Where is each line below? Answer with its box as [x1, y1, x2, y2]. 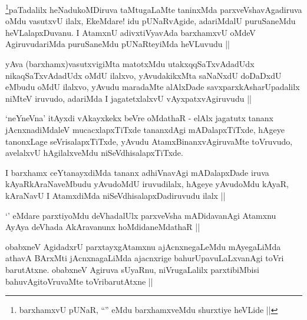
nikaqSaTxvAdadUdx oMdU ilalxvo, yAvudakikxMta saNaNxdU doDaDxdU [5, 69, 282, 81]
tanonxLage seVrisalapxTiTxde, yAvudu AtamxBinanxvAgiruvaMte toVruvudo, [5, 135, 293, 147]
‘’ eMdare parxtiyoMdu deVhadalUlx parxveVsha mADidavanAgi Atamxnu [5, 209, 276, 221]
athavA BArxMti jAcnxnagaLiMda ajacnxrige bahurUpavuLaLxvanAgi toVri [5, 252, 284, 264]
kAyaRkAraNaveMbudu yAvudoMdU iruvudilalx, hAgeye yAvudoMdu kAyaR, [5, 178, 289, 190]
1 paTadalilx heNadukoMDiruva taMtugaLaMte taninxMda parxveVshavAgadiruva [5, 2, 302, 15]
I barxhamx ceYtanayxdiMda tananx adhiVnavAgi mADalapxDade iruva [5, 166, 269, 178]
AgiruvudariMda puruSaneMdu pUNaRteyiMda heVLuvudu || [5, 38, 230, 50]
